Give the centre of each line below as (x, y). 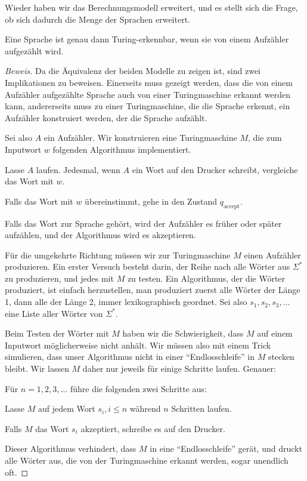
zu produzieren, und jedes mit (59, 278)
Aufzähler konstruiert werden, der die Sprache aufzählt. (106, 117)
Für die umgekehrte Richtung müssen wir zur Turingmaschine (118, 255)
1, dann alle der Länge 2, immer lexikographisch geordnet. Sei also (126, 302)
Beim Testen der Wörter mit (57, 333)
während (145, 408)
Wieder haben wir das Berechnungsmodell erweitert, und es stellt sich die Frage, (151, 7)
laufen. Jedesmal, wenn (78, 169)
